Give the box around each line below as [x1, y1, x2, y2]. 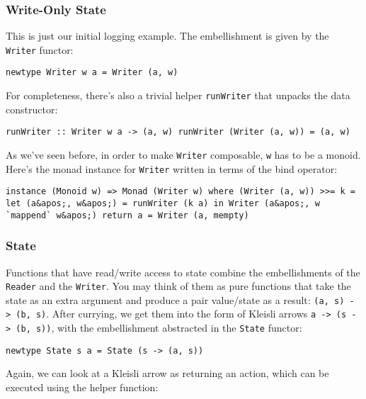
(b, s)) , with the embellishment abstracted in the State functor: [16, 320, 302, 335]
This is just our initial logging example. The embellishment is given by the [6, 28, 329, 43]
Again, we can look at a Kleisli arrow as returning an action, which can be [6, 366, 329, 381]
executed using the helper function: [6, 380, 159, 394]
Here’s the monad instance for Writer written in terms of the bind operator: [6, 161, 338, 176]
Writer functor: [6, 42, 74, 57]
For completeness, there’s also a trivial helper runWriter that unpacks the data [6, 88, 350, 103]
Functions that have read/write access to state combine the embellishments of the [6, 264, 360, 279]
